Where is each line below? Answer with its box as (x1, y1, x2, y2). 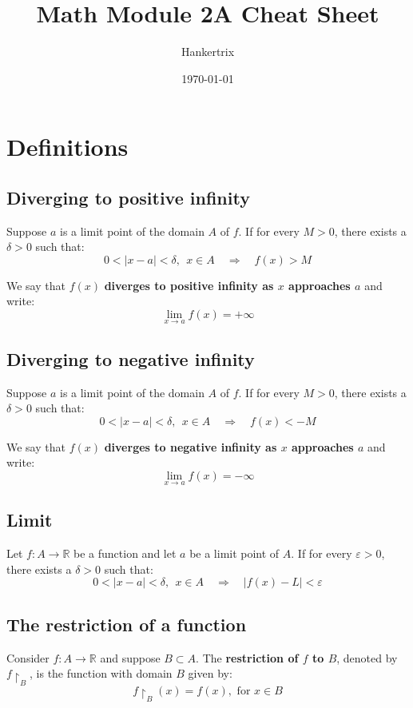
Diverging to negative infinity (6, 346, 255, 371)
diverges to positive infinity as (104, 276, 274, 293)
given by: (188, 665, 232, 682)
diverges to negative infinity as (104, 438, 277, 455)
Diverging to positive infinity (6, 185, 250, 209)
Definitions (6, 130, 129, 163)
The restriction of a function (6, 611, 247, 636)
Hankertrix (181, 43, 235, 60)
